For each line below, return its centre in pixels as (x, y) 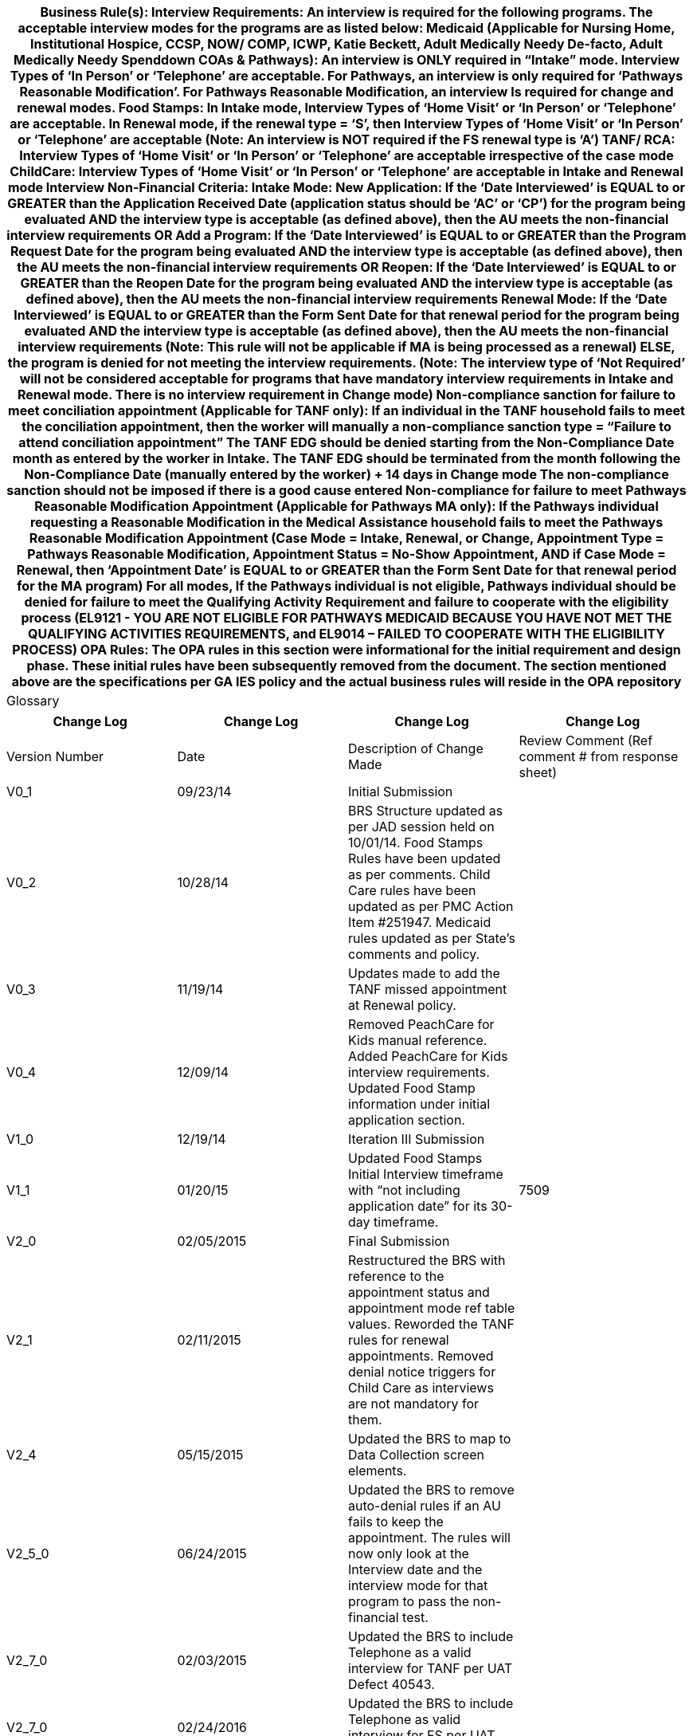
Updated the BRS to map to (430, 1439)
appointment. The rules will (429, 1538)
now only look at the (409, 1553)
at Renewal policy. (402, 1005)
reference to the (396, 1276)
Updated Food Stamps (415, 1158)
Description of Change (416, 748)
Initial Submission (401, 791)
